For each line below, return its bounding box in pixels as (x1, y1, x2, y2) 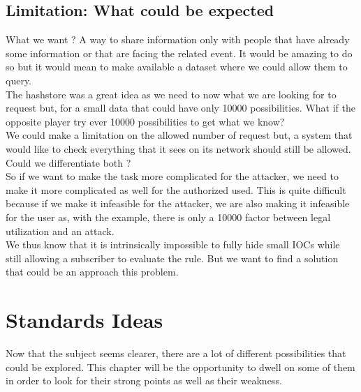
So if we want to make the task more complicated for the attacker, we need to (6, 169, 339, 183)
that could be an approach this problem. (6, 264, 179, 279)
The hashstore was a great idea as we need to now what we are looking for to (6, 86, 337, 101)
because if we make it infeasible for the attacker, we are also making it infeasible (6, 196, 350, 211)
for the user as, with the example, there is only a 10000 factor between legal (6, 209, 331, 224)
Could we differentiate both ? (6, 155, 131, 169)
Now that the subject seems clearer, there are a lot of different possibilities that (6, 346, 346, 361)
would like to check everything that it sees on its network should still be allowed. (6, 141, 351, 156)
